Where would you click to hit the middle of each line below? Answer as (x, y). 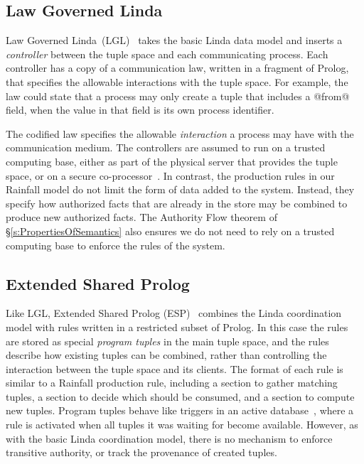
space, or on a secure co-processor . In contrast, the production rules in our (170, 175)
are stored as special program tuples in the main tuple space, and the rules (167, 341)
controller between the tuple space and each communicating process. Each (167, 54)
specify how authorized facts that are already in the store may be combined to (177, 203)
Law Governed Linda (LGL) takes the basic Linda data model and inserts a (174, 40)
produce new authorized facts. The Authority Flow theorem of (141, 217)
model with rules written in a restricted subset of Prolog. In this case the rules (177, 327)
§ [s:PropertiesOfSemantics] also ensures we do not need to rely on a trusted (170, 231)
